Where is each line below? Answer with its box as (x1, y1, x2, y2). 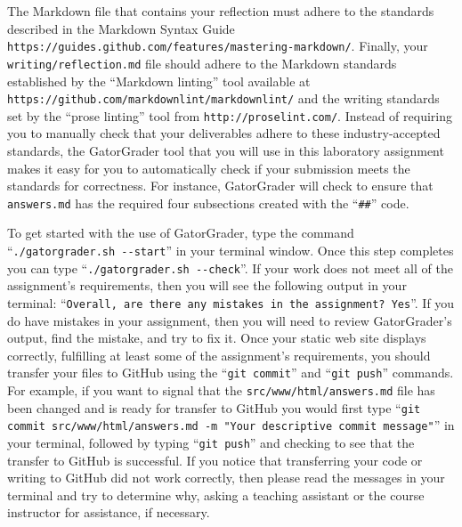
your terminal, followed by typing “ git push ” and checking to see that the (7, 434, 415, 451)
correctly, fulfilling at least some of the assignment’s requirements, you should (7, 345, 431, 364)
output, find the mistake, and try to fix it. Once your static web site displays (7, 328, 426, 347)
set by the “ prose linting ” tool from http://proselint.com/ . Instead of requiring (7, 106, 452, 125)
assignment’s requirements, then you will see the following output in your (7, 276, 407, 295)
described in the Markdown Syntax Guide (7, 19, 235, 37)
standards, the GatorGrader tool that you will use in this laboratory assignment (7, 142, 444, 159)
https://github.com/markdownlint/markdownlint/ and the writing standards (7, 89, 440, 108)
